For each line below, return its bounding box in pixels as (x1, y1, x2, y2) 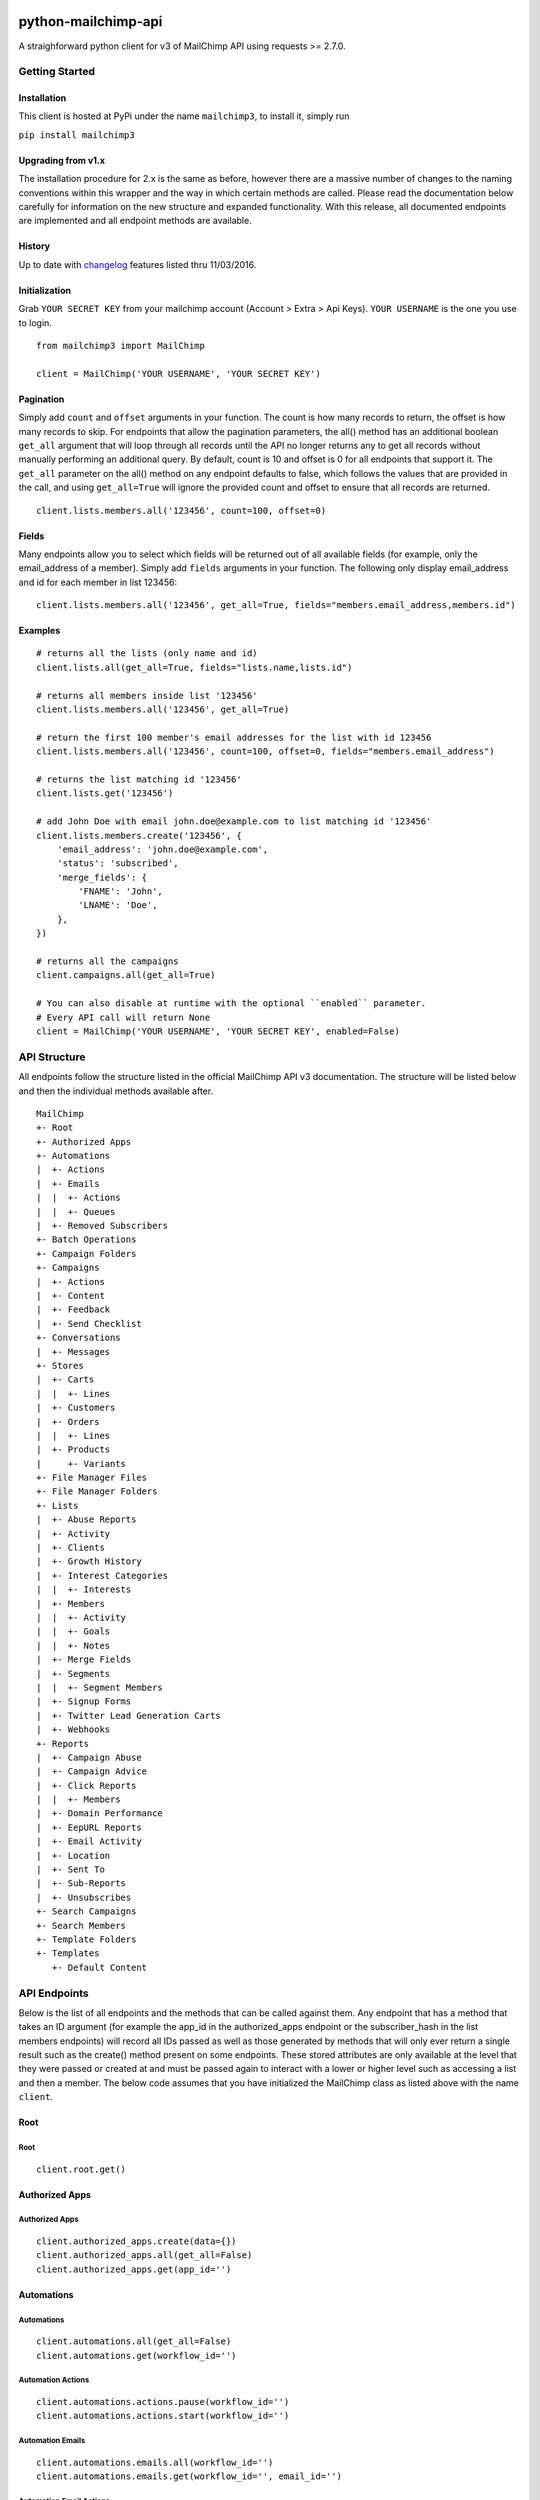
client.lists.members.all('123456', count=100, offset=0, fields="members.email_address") (36, 746, 495, 757)
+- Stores (36, 1360, 84, 1371)
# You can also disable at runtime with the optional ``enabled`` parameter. (36, 998, 427, 1009)
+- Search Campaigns (36, 1906, 137, 1917)
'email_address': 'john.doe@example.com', (56, 843, 269, 855)
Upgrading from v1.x (18, 154, 105, 166)
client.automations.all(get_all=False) (36, 2336, 232, 2347)
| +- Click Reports (36, 1780, 137, 1791)
